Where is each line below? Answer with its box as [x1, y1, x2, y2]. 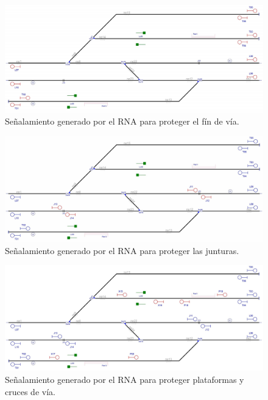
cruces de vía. [5, 385, 55, 398]
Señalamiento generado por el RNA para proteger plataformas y [5, 373, 244, 385]
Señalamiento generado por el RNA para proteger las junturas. [5, 244, 239, 256]
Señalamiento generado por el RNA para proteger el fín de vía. [5, 115, 239, 128]
